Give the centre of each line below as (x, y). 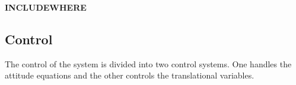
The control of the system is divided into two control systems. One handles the (148, 63)
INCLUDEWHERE (46, 7)
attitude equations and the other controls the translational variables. (130, 75)
